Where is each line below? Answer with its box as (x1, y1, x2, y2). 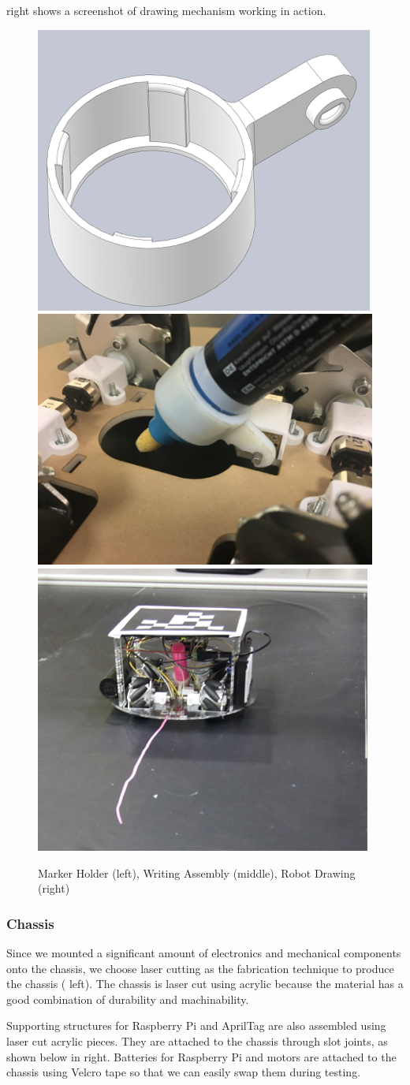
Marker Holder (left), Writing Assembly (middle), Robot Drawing (38, 864, 356, 881)
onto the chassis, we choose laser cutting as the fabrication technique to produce (6, 960, 394, 976)
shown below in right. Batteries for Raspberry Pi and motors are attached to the (6, 1048, 397, 1064)
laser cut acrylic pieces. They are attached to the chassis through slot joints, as (6, 1032, 388, 1049)
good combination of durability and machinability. (6, 990, 249, 1007)
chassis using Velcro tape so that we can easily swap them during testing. (6, 1064, 361, 1080)
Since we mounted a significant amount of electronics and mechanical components (6, 945, 401, 960)
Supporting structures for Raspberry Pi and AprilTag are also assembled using (6, 1017, 386, 1034)
